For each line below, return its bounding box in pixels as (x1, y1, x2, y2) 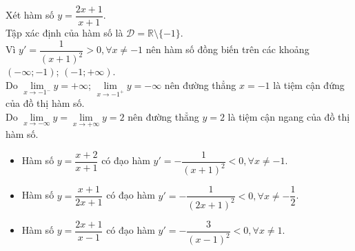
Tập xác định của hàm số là (6, 26, 123, 40)
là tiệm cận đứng (273, 77, 345, 92)
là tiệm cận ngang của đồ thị (227, 110, 350, 124)
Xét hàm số (6, 8, 54, 22)
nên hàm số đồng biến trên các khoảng (145, 42, 310, 57)
